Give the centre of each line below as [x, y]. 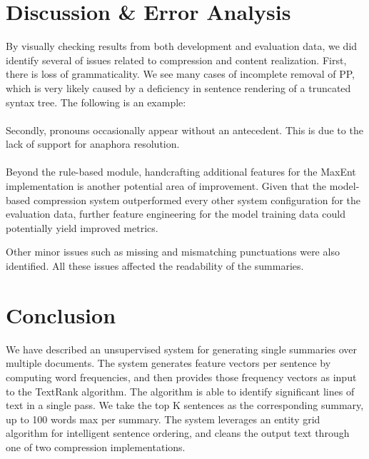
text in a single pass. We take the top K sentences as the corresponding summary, [185, 405]
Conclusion [61, 314]
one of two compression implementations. [96, 447]
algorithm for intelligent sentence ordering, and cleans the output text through [178, 433]
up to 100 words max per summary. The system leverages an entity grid [163, 419]
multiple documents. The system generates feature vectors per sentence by [168, 363]
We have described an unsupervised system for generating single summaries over [181, 349]
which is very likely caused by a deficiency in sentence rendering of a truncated [178, 87]
